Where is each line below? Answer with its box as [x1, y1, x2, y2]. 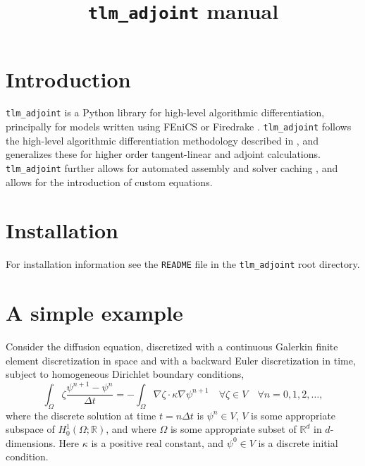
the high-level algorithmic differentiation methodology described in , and [6, 133, 318, 147]
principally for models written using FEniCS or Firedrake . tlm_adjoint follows [6, 119, 352, 134]
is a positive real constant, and [91, 435, 224, 450]
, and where [106, 422, 156, 436]
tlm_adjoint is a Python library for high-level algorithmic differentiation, [6, 105, 325, 120]
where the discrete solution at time [6, 407, 156, 422]
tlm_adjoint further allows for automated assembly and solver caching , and [6, 160, 338, 175]
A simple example [6, 298, 183, 327]
